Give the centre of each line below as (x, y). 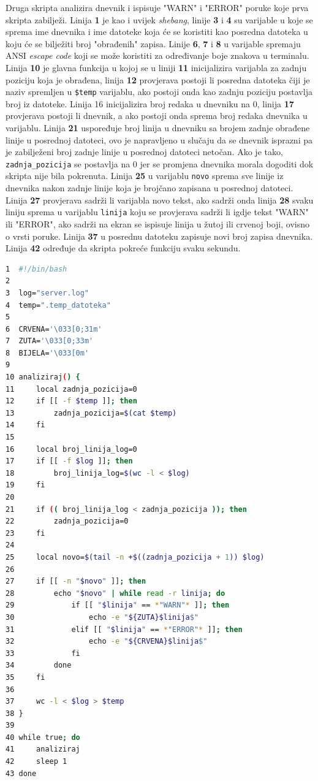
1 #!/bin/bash (36, 269)
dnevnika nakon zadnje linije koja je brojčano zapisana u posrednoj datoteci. (150, 188)
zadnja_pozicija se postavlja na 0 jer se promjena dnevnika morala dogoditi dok (160, 163)
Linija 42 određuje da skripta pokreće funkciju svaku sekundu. (123, 248)
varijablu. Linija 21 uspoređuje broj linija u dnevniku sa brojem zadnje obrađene (158, 128)
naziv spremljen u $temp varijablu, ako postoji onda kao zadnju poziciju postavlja (159, 92)
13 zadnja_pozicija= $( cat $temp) (91, 413)
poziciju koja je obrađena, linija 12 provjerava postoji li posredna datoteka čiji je (158, 79)
